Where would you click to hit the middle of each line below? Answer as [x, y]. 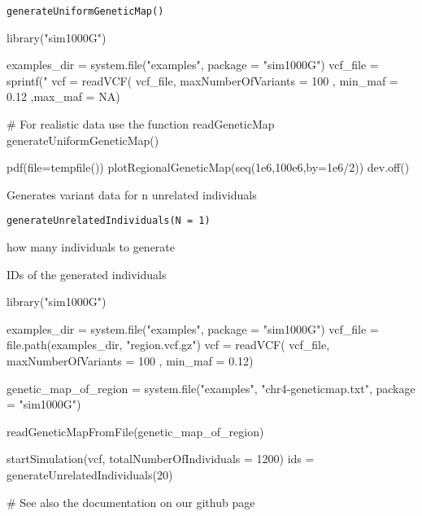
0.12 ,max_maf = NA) [63, 96]
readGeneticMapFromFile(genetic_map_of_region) [135, 431]
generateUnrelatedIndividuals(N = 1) [109, 221]
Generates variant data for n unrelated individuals [132, 194]
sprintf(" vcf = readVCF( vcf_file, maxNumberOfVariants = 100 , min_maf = [202, 80]
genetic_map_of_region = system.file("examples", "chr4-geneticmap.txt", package [211, 388]
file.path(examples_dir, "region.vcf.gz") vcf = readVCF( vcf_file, [168, 345]
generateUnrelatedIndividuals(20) [90, 474]
